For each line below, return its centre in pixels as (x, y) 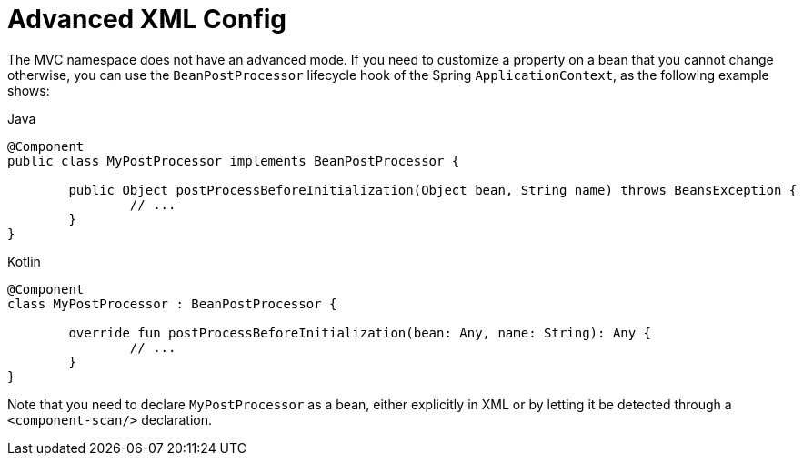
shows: (29, 90)
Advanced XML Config (147, 19)
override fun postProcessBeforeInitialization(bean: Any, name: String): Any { (360, 332)
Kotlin (24, 261)
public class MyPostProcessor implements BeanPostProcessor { (234, 161)
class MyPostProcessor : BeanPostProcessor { (172, 303)
